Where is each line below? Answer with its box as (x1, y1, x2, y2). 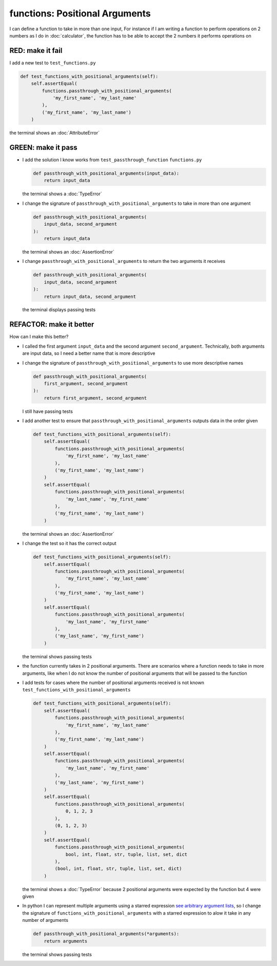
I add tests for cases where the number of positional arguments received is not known (22, 679, 205, 686)
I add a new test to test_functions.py (9, 60, 96, 66)
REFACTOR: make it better (9, 320, 94, 329)
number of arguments (22, 917, 69, 923)
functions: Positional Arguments (9, 8, 151, 19)
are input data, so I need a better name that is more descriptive (22, 350, 155, 356)
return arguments (44, 938, 88, 944)
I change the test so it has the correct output (22, 540, 116, 546)
